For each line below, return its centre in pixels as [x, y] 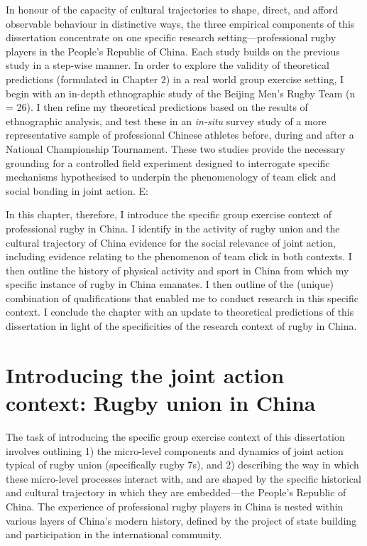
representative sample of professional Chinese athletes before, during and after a [180, 135]
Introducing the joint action [145, 374]
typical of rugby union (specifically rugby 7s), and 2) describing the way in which [182, 465]
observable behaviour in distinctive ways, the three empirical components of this [180, 23]
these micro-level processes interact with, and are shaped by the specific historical [183, 478]
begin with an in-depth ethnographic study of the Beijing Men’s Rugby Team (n [181, 93]
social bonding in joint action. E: [77, 190]
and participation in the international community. [114, 534]
